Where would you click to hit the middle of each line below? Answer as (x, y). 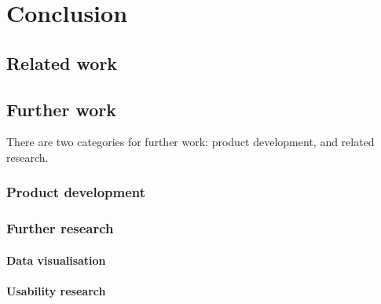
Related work (62, 62)
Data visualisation (56, 260)
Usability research (56, 291)
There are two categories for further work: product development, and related (190, 142)
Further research (60, 228)
